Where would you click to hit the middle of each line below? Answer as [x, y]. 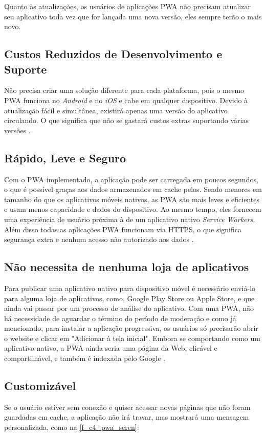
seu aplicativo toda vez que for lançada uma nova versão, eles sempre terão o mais [133, 16]
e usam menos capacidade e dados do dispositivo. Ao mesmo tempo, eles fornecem [133, 209]
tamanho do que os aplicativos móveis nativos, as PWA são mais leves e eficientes [132, 199]
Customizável [40, 386]
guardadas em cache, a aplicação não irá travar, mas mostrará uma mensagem [127, 417]
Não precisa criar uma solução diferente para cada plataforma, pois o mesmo [124, 90]
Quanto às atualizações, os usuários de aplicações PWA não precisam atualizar [127, 6]
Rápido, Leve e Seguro [65, 158]
